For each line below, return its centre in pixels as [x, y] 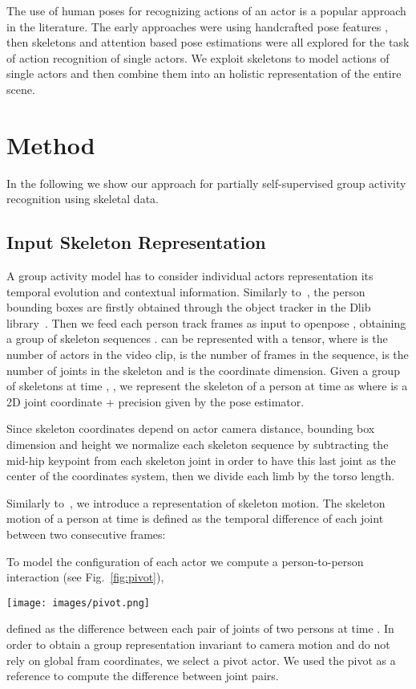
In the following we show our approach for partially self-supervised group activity [206, 183]
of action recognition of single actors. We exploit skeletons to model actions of [198, 57]
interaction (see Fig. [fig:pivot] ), [85, 577]
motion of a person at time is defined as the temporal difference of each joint [195, 518]
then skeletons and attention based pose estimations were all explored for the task [208, 42]
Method [51, 144]
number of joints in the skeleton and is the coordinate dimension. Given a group [203, 370]
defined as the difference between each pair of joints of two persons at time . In [200, 628]
